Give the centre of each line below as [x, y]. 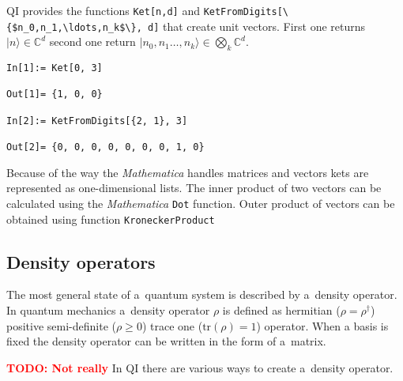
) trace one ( [172, 325]
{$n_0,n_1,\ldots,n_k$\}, [74, 27]
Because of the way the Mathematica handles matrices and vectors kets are [188, 172]
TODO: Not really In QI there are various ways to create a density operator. [200, 367]
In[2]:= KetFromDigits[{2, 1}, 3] [97, 121]
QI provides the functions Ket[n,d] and [103, 10]
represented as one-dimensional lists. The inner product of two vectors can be [194, 188]
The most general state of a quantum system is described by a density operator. [202, 294]
